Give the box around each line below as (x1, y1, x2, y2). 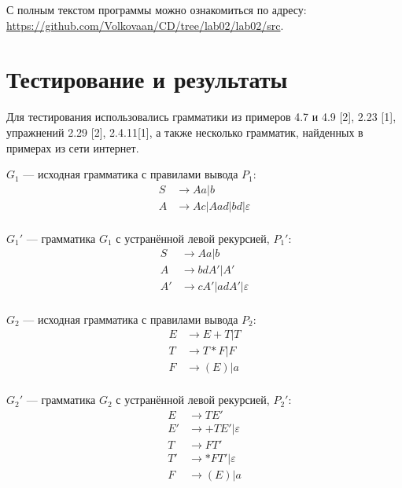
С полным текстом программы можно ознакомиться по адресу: (6, 2, 307, 17)
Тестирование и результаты (6, 63, 288, 95)
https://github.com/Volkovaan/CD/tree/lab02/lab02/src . (6, 17, 284, 33)
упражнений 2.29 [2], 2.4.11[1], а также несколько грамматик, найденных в (6, 123, 363, 140)
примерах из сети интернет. (6, 139, 139, 156)
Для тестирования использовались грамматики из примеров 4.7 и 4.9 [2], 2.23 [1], (6, 108, 396, 125)
